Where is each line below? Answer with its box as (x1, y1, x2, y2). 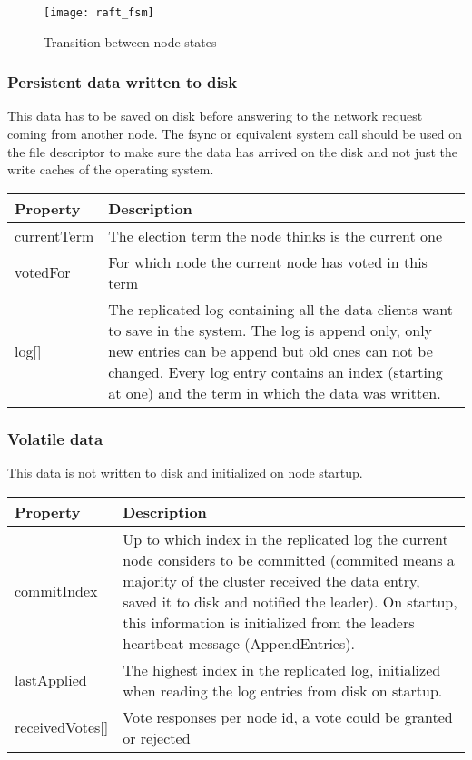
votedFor (15, 262, 71, 283)
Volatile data (7, 427, 103, 449)
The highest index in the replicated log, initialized (123, 658, 441, 680)
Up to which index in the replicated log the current (123, 528, 448, 549)
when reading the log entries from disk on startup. (123, 679, 443, 701)
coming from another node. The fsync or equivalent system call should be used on (7, 124, 462, 143)
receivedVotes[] (15, 716, 109, 738)
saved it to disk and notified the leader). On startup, (123, 590, 457, 612)
